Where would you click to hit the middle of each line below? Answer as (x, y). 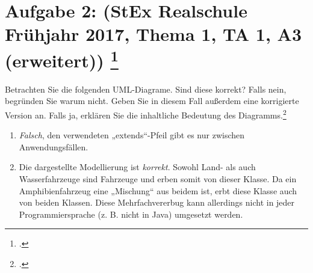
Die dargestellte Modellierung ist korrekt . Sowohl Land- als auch (137, 167)
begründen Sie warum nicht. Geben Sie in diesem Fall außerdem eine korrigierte (152, 101)
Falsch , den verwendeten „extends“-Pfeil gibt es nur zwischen (132, 135)
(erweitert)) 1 (62, 59)
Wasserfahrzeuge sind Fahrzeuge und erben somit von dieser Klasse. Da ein (158, 179)
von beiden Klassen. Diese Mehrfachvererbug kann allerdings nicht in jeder (157, 202)
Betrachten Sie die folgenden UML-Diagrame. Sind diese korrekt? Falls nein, (146, 89)
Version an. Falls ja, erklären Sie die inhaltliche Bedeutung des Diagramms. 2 (146, 114)
